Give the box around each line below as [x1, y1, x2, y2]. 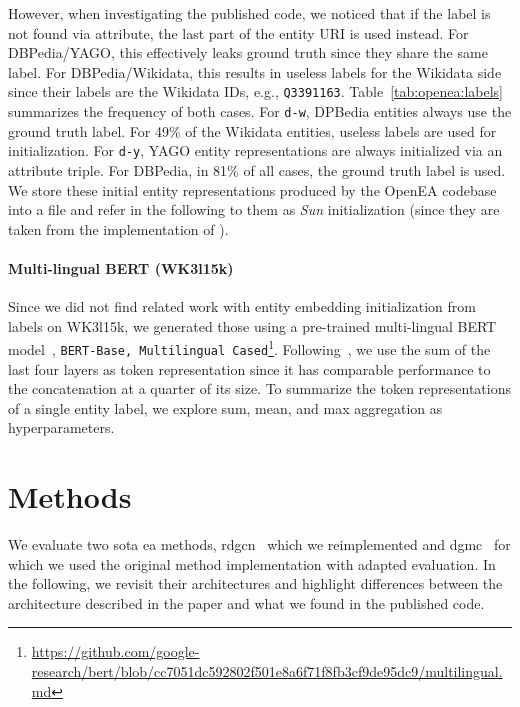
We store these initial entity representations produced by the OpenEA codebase [8, 179, 497, 200]
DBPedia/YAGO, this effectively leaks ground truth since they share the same [8, 42, 488, 63]
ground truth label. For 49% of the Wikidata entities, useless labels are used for [8, 120, 497, 141]
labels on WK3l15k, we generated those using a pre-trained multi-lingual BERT [8, 315, 497, 336]
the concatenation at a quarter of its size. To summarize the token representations [8, 378, 511, 399]
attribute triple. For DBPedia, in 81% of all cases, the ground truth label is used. [8, 159, 506, 180]
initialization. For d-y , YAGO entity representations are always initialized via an [8, 140, 503, 161]
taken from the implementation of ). [8, 218, 229, 239]
